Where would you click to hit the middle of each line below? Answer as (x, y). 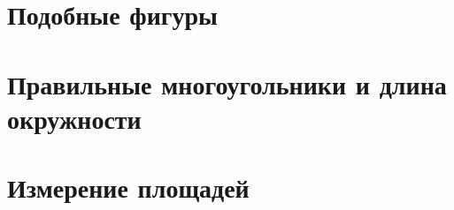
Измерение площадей (128, 187)
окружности (74, 118)
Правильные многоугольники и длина (227, 83)
